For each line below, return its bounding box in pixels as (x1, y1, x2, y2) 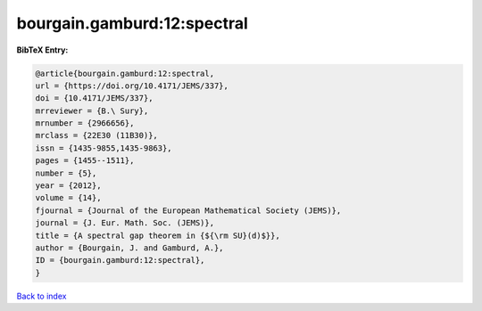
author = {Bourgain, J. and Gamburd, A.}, (35, 243, 224, 253)
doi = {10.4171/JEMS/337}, (35, 94, 154, 103)
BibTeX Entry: (16, 45, 69, 55)
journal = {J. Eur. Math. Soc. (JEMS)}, (35, 218, 214, 228)
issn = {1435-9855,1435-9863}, (35, 143, 173, 153)
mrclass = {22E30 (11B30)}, (35, 130, 158, 141)
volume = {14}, (35, 192, 102, 203)
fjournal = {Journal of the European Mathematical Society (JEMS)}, (35, 205, 342, 216)
